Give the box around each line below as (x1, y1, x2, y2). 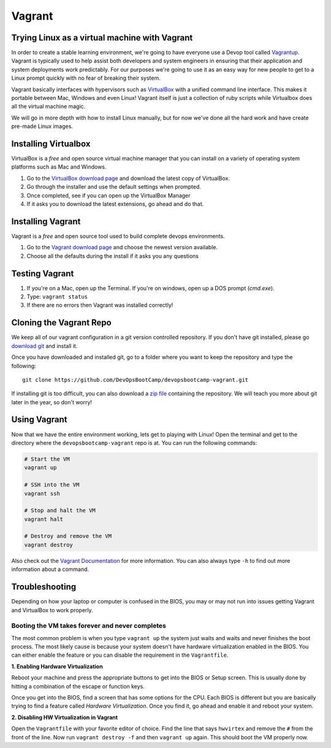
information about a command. (11, 565, 89, 573)
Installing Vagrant (11, 216, 81, 227)
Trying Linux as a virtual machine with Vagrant (11, 32, 193, 43)
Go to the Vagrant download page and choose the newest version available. (26, 244, 218, 251)
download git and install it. (11, 342, 78, 349)
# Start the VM (24, 455, 70, 463)
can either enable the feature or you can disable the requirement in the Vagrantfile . (11, 651, 229, 659)
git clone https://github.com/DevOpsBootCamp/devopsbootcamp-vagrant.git (22, 376, 249, 383)
